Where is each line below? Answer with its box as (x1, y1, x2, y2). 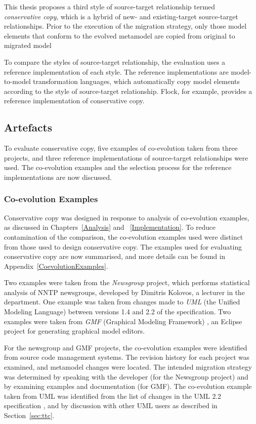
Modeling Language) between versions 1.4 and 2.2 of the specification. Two (4, 306, 231, 317)
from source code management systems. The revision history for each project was (4, 352, 250, 362)
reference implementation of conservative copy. (4, 95, 145, 106)
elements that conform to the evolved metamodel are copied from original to (4, 30, 235, 41)
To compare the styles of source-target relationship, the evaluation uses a (4, 56, 225, 67)
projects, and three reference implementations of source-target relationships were (4, 152, 248, 163)
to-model (4, 76, 31, 86)
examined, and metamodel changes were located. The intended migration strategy (4, 362, 252, 372)
